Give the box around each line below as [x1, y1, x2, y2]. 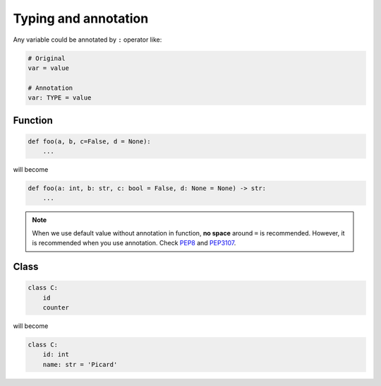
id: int [42, 351, 70, 358]
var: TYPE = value [28, 94, 92, 102]
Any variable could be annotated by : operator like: [13, 35, 162, 44]
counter [42, 303, 70, 311]
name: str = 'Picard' [42, 361, 118, 368]
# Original [28, 54, 66, 62]
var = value [28, 64, 70, 72]
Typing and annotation [13, 11, 149, 26]
